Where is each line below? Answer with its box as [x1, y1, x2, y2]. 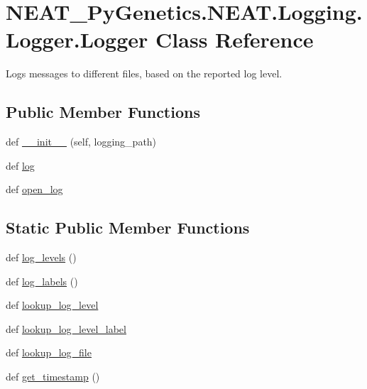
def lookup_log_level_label [6, 321, 126, 336]
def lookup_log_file [6, 345, 92, 360]
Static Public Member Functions [6, 217, 250, 239]
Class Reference [155, 25, 314, 54]
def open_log [6, 182, 63, 197]
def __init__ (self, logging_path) [6, 134, 157, 149]
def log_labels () [6, 273, 78, 288]
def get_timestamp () [6, 369, 100, 384]
